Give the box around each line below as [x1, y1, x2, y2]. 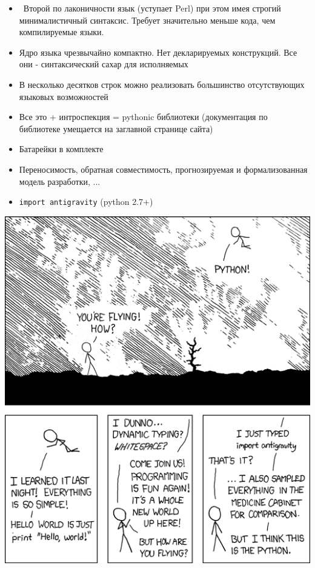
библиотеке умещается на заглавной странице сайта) [19, 122, 213, 135]
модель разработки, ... [19, 175, 101, 187]
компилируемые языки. [19, 25, 104, 38]
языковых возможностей [19, 90, 108, 102]
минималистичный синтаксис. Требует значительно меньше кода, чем [19, 13, 276, 26]
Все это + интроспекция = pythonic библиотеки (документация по [19, 110, 268, 123]
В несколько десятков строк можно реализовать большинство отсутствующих [19, 78, 305, 90]
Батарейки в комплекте [19, 142, 104, 155]
